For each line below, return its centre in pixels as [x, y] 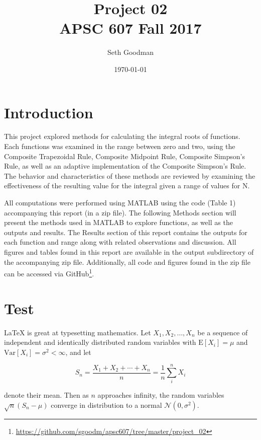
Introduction [49, 112]
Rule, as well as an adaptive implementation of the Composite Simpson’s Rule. [125, 166]
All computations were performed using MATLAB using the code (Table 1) [120, 202]
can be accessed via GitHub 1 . [49, 273]
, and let [78, 352]
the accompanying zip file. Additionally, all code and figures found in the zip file [127, 262]
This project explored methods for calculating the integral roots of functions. [122, 136]
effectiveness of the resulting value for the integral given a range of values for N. [127, 186]
